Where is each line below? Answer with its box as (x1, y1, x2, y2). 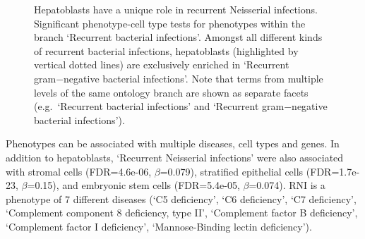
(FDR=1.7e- (306, 164, 360, 178)
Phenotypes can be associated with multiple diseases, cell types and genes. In (6, 136, 340, 151)
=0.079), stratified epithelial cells (160, 164, 304, 178)
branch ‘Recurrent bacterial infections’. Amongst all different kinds (34, 30, 323, 44)
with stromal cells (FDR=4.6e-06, (6, 164, 152, 178)
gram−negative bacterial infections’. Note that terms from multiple (34, 71, 323, 85)
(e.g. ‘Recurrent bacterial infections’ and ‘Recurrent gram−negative (34, 99, 328, 114)
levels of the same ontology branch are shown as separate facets (34, 85, 309, 99)
